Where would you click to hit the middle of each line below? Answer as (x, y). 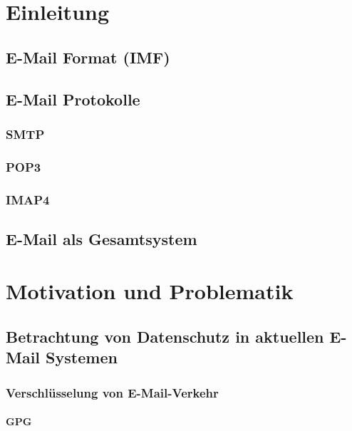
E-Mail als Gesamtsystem (102, 238)
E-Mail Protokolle (73, 99)
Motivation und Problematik (150, 291)
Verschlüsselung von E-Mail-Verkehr (112, 392)
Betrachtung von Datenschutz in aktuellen (165, 337)
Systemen (82, 357)
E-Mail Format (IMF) (88, 57)
